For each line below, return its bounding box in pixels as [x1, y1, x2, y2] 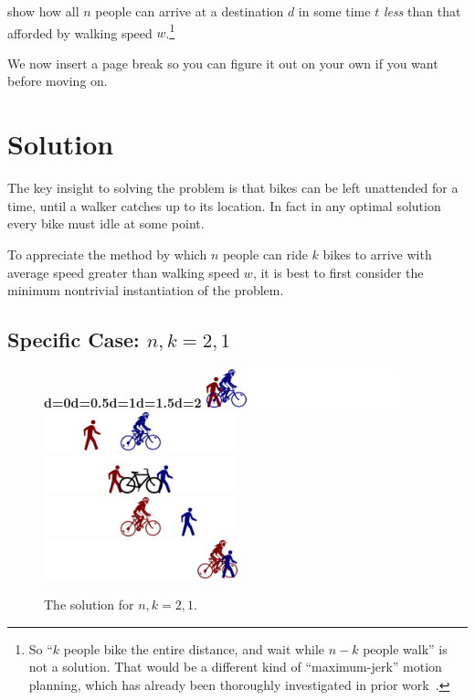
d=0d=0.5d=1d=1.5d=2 [44, 393, 202, 412]
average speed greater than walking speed [7, 262, 240, 281]
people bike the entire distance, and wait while [63, 639, 324, 658]
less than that [383, 2, 461, 20]
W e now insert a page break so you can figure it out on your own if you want [7, 53, 438, 72]
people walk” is [363, 639, 448, 658]
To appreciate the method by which [7, 244, 207, 263]
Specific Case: [7, 325, 140, 354]
